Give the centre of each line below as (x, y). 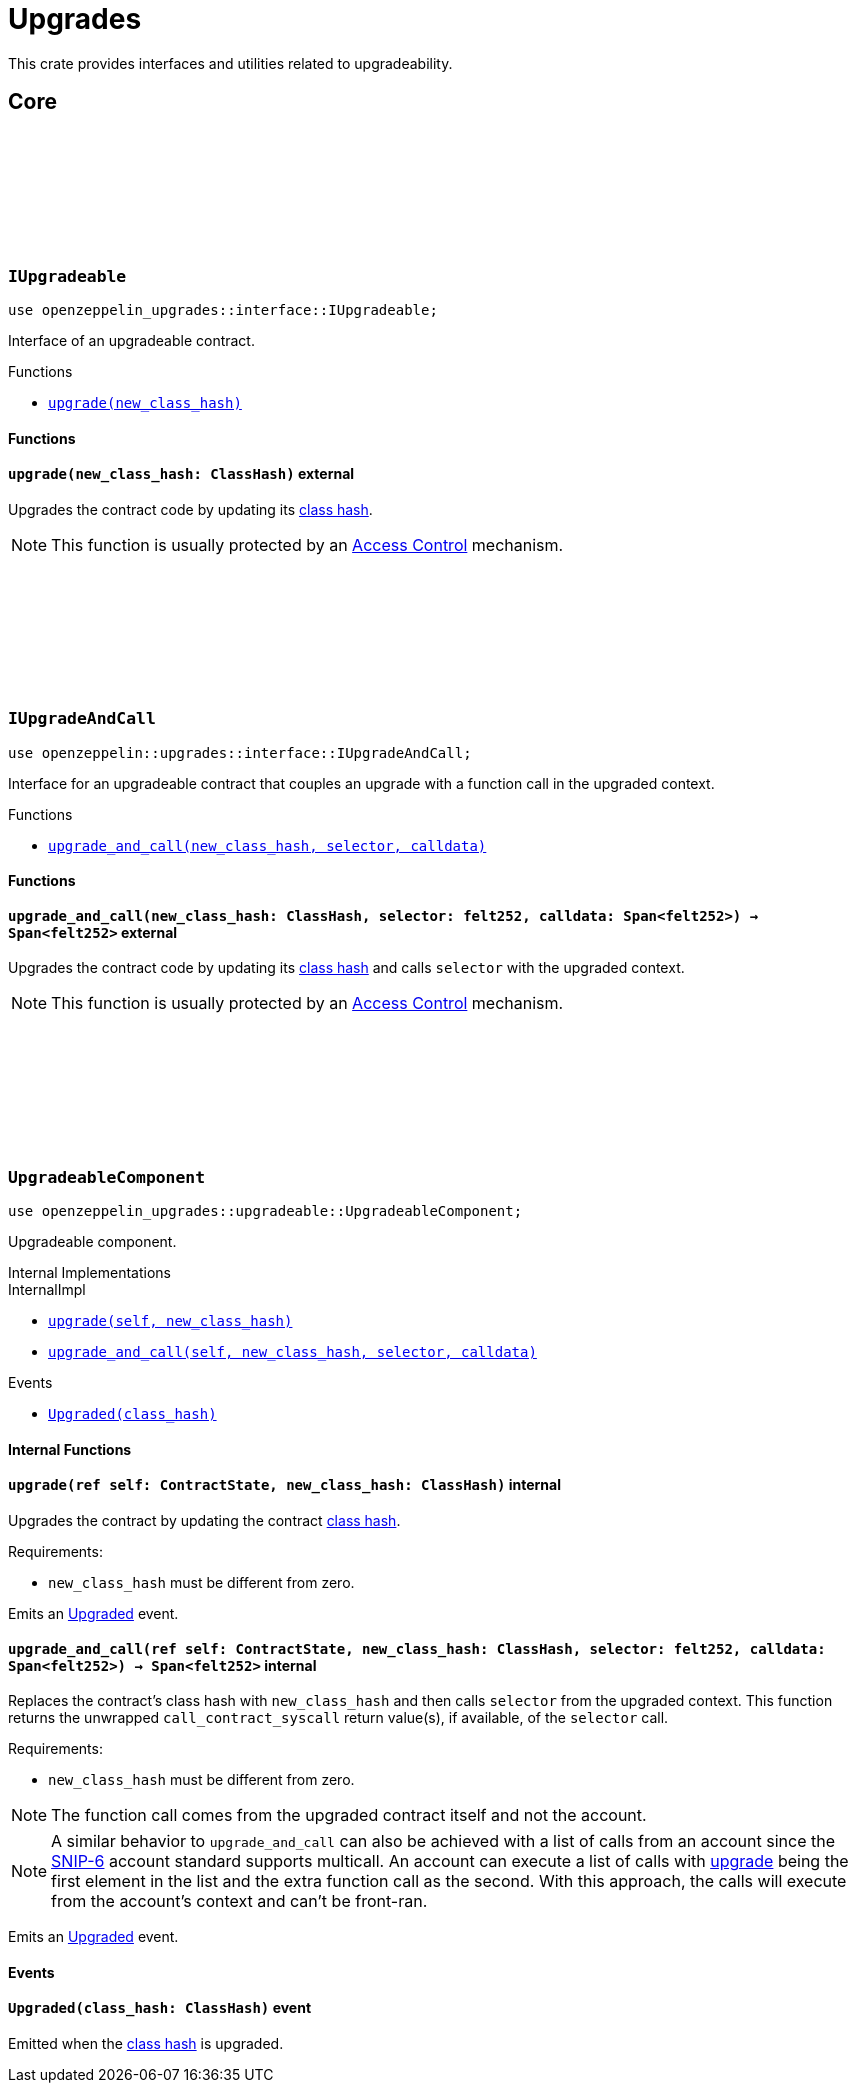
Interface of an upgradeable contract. (131, 340)
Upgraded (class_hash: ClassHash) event (160, 2008)
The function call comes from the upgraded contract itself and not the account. (349, 1815)
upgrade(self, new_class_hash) (170, 1321)
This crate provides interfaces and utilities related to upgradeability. (230, 63)
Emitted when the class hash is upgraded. (146, 2043)
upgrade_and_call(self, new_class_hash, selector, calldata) (292, 1352)
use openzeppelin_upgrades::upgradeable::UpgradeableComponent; (265, 1211)
